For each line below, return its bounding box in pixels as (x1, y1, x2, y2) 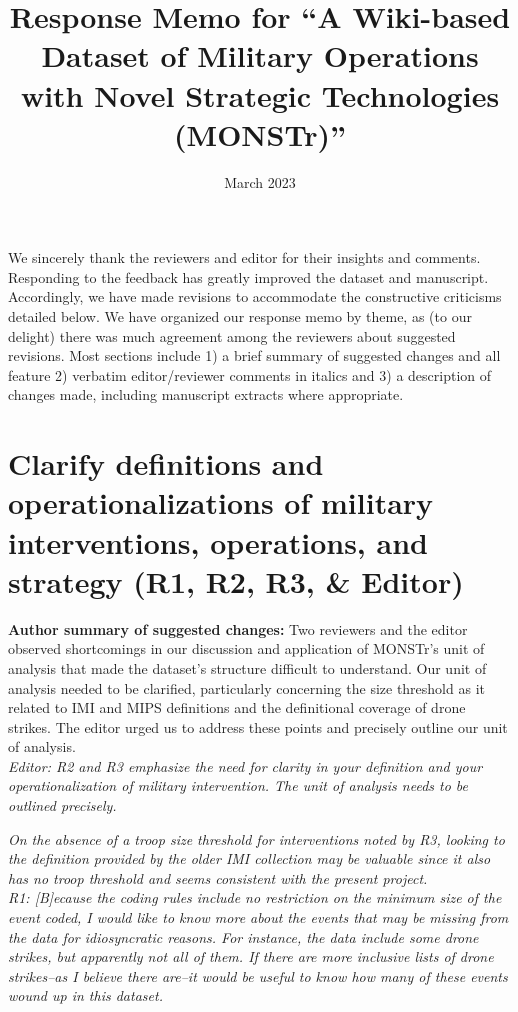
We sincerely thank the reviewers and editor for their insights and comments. (8, 247, 481, 268)
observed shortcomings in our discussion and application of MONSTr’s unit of (8, 638, 485, 659)
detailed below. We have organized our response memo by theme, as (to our (8, 306, 472, 327)
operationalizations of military (8, 482, 434, 523)
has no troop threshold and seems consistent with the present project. (8, 867, 428, 888)
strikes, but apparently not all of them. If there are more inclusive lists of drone (8, 946, 494, 967)
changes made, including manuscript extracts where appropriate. (8, 384, 404, 405)
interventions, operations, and (8, 521, 428, 562)
